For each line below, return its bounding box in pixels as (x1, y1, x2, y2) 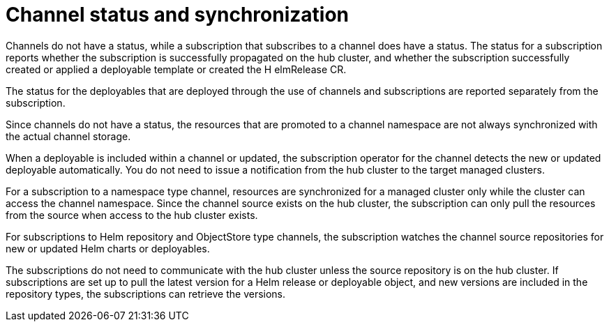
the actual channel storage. (6, 130, 131, 142)
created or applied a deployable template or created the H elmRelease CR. (6, 63, 347, 75)
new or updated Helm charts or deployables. (6, 242, 210, 254)
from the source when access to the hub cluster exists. (6, 208, 258, 221)
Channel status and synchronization (6, 3, 349, 26)
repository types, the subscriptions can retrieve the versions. (6, 287, 286, 300)
